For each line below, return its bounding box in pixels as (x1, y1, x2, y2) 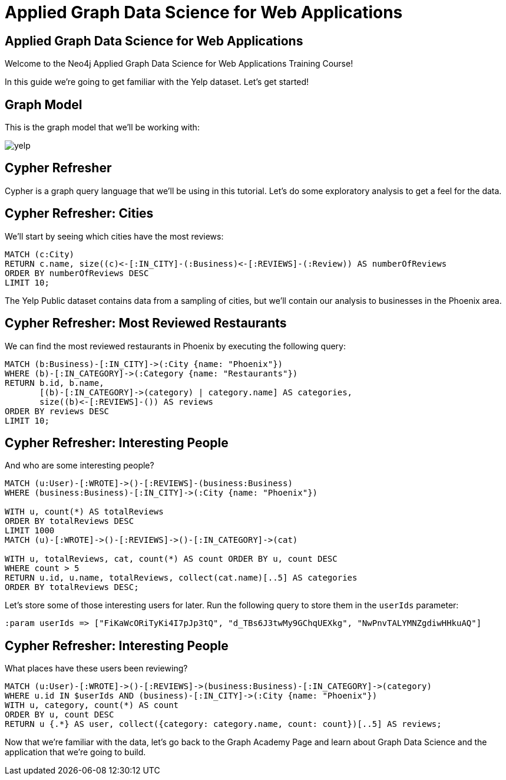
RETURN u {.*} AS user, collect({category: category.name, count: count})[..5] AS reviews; (5, 719, 442, 729)
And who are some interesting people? (5, 460, 154, 471)
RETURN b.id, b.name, (5, 378, 104, 388)
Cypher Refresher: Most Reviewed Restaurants (5, 316, 287, 331)
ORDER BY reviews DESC (5, 406, 110, 416)
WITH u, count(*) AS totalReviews (5, 507, 164, 517)
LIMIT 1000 (5, 526, 55, 536)
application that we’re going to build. (5, 747, 146, 758)
